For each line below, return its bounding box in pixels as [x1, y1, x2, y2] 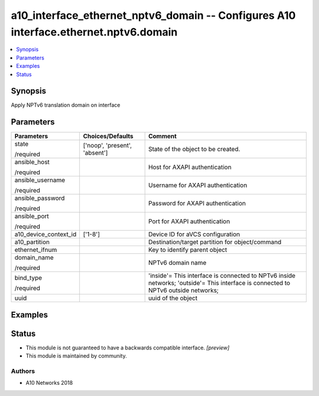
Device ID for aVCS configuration [148, 230, 240, 238]
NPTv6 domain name [148, 258, 207, 267]
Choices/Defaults [83, 132, 134, 140]
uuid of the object [148, 294, 198, 302]
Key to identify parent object [148, 246, 227, 254]
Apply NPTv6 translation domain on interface [11, 102, 121, 109]
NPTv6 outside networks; [148, 286, 219, 294]
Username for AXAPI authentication [148, 181, 248, 189]
